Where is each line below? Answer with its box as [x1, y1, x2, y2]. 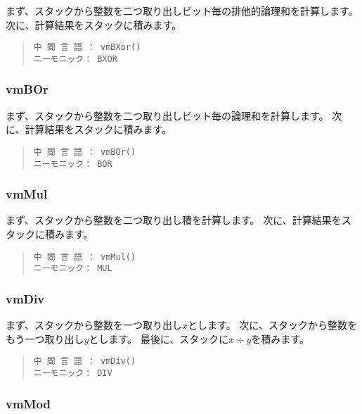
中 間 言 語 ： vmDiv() [33, 356, 136, 367]
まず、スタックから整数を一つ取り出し [6, 318, 183, 332]
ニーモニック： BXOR [33, 54, 117, 64]
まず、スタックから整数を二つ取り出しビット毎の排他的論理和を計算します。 [6, 4, 358, 18]
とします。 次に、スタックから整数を [188, 318, 357, 332]
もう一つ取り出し [6, 331, 84, 346]
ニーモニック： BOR [33, 158, 112, 169]
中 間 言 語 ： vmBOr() [33, 146, 136, 157]
